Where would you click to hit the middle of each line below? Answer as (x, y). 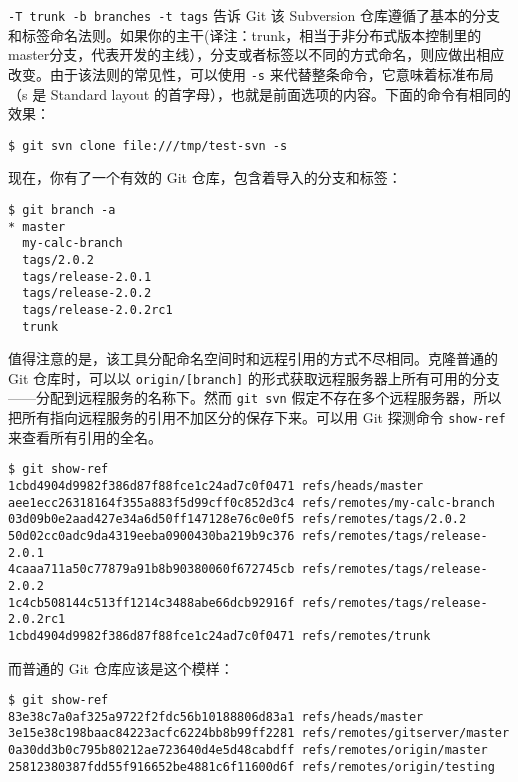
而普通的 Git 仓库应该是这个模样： (121, 667)
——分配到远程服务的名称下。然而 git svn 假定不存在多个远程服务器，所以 (255, 397)
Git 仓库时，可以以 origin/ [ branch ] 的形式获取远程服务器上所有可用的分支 (254, 377)
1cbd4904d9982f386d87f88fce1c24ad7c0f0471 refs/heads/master (216, 486)
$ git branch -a (62, 209)
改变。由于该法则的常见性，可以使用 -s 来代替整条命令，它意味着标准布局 (251, 73)
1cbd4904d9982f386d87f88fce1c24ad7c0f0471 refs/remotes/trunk (219, 635)
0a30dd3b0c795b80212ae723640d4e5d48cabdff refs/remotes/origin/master (248, 750)
